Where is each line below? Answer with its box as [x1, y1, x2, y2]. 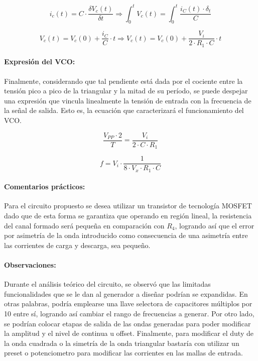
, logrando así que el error [175, 220, 254, 230]
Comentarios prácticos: [4, 181, 85, 192]
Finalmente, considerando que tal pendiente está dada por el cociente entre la [4, 75, 243, 86]
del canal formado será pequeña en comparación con [4, 220, 165, 230]
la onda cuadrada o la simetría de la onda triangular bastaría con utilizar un [4, 337, 239, 348]
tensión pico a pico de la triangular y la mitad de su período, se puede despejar [4, 85, 248, 96]
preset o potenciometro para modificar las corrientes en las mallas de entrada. [4, 347, 243, 358]
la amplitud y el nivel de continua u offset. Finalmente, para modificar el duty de [4, 328, 253, 338]
